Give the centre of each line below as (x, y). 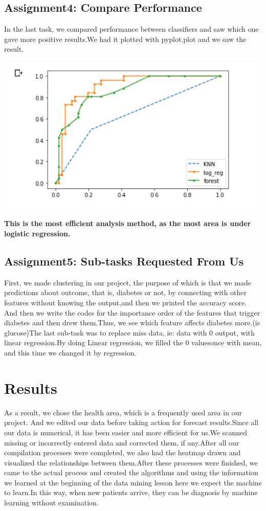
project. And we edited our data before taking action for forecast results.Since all (131, 422)
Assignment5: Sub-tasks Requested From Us (124, 261)
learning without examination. (51, 503)
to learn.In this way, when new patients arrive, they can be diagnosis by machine (131, 492)
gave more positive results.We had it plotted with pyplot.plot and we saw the (125, 39)
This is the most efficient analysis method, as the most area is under (128, 223)
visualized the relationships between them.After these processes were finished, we (131, 462)
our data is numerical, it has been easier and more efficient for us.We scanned (126, 432)
